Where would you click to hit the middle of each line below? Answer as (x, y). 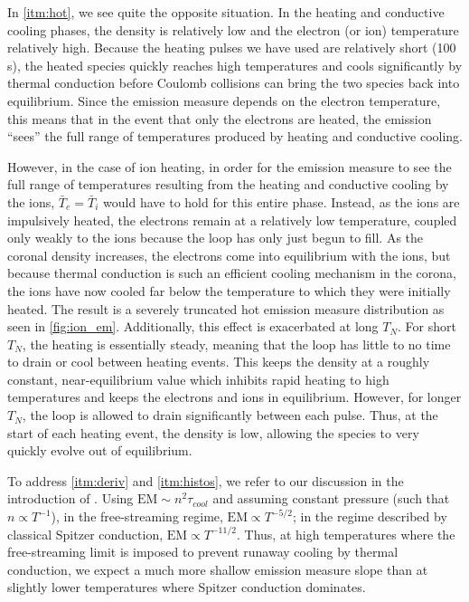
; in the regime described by (370, 516)
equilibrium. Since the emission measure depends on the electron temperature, (224, 100)
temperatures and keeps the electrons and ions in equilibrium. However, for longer (234, 397)
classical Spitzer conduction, (85, 534)
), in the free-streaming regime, (137, 516)
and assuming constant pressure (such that (331, 498)
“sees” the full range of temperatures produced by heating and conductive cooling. (235, 136)
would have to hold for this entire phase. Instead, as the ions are (281, 201)
